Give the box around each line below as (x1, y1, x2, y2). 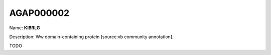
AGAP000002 (9, 7, 70, 18)
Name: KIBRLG (9, 25, 40, 31)
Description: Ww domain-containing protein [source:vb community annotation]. (9, 34, 174, 40)
